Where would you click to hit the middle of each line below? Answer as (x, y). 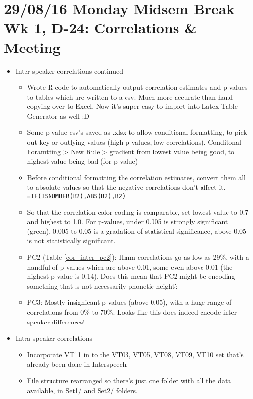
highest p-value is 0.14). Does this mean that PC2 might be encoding (131, 276)
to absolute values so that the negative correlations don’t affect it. (126, 187)
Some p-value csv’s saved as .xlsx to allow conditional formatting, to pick (137, 132)
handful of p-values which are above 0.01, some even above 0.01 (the (130, 266)
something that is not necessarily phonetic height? (102, 286)
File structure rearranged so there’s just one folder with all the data (129, 380)
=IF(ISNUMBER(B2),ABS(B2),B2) (76, 196)
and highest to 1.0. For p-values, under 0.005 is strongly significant (127, 221)
